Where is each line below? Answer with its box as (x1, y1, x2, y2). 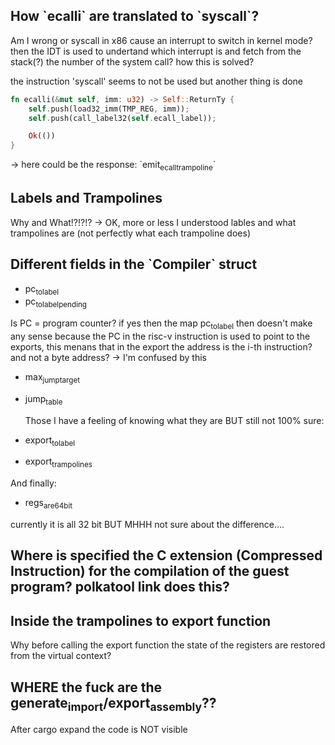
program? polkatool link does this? (10, 579, 230, 596)
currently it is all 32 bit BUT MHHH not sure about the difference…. (10, 518, 285, 530)
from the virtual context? (10, 650, 112, 662)
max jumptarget (24, 371, 81, 385)
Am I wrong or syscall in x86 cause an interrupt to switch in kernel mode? (10, 34, 313, 46)
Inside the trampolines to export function (10, 612, 272, 629)
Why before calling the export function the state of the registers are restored (10, 639, 326, 651)
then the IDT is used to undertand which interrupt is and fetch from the (10, 45, 302, 57)
